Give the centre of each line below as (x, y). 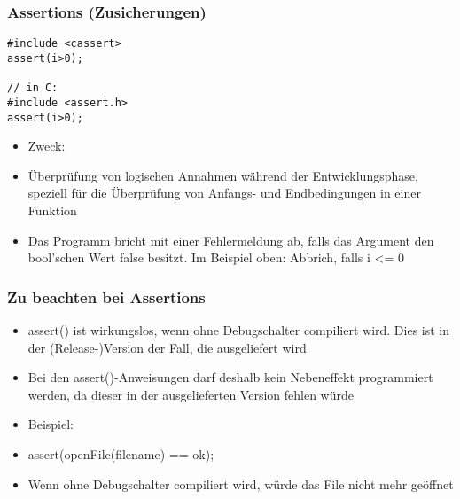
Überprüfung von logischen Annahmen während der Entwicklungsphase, (223, 175)
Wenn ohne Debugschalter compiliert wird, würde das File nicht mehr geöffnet (241, 483)
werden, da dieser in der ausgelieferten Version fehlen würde (191, 394)
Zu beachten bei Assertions (106, 296)
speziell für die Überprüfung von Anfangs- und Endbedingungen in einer (224, 193)
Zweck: (47, 146)
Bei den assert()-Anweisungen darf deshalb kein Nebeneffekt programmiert (230, 377)
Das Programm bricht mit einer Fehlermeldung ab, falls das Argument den (231, 240)
